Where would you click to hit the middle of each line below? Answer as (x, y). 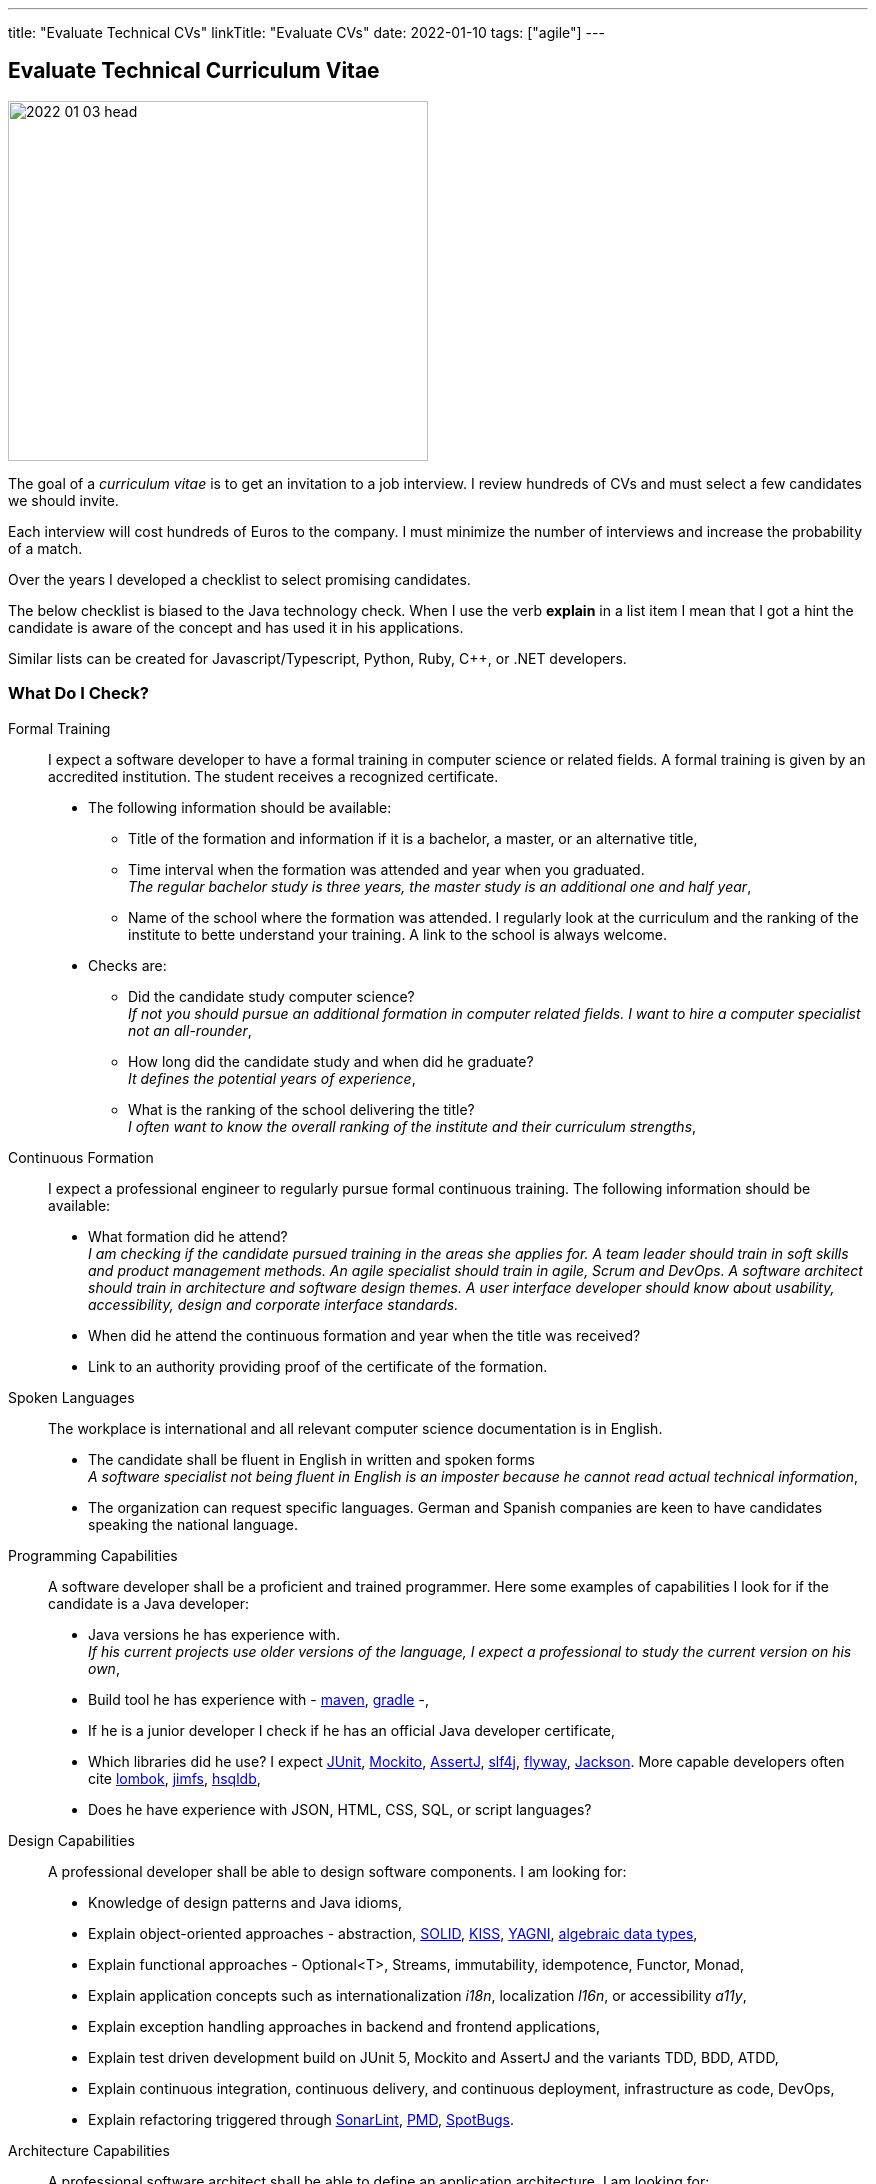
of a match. (45, 548)
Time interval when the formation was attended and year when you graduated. (386, 869)
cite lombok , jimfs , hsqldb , (174, 1778)
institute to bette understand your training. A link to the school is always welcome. (398, 934)
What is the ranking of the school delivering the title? (301, 1109)
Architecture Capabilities (89, 2150)
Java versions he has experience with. (214, 1634)
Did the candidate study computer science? (271, 996)
